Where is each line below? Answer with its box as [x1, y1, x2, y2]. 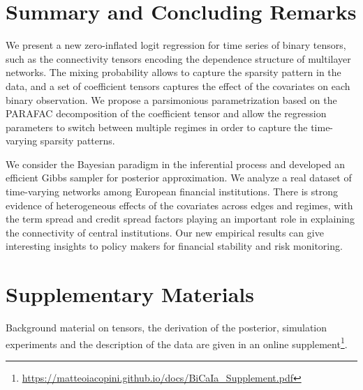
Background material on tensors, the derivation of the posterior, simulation [6, 320, 327, 335]
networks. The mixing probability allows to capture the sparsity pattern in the [6, 65, 341, 80]
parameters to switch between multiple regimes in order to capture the [6, 119, 308, 134]
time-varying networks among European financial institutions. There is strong [6, 184, 339, 199]
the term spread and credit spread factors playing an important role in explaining [6, 211, 355, 226]
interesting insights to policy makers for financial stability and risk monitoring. [6, 239, 343, 253]
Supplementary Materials [6, 280, 254, 308]
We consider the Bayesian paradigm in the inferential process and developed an [6, 156, 345, 171]
